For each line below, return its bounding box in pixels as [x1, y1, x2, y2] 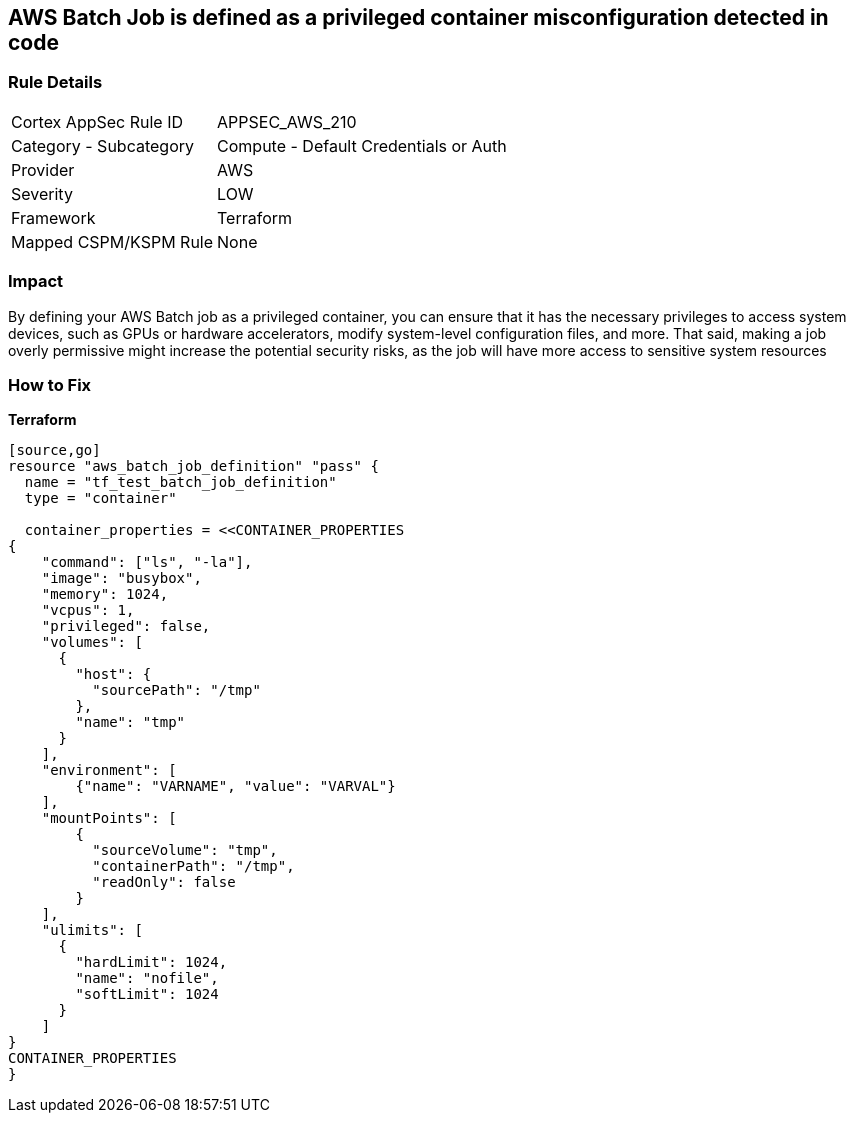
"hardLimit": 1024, [75, 954, 228, 971]
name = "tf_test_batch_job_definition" [24, 474, 337, 491]
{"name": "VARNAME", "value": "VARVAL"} [75, 778, 396, 795]
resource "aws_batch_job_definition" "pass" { [8, 458, 379, 475]
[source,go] [8, 442, 101, 459]
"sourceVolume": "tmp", [92, 842, 278, 859]
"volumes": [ [41, 634, 143, 651]
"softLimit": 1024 [75, 986, 219, 1003]
